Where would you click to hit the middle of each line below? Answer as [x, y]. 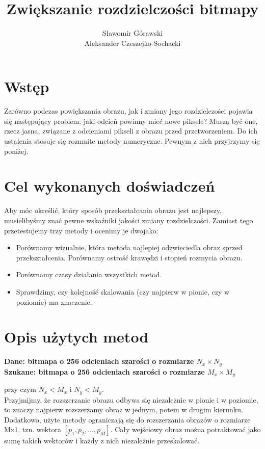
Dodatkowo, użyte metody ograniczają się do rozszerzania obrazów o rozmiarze [127, 419]
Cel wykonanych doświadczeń [110, 186]
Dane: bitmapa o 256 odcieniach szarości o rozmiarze [99, 361]
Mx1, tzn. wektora [33, 429]
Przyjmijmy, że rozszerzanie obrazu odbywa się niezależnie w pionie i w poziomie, [131, 399]
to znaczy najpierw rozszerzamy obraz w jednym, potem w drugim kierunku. [124, 410]
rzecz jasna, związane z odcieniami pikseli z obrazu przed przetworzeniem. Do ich [131, 131]
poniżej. [16, 151]
